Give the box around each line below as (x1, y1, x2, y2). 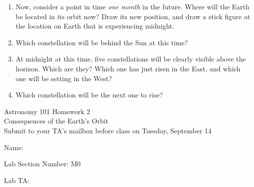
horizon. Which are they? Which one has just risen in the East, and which (15, 63, 241, 73)
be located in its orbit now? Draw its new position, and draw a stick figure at (15, 11, 251, 21)
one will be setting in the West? (15, 73, 112, 83)
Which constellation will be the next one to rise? (15, 90, 163, 100)
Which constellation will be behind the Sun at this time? (15, 37, 188, 47)
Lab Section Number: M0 (4, 158, 81, 169)
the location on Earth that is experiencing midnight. (15, 21, 174, 31)
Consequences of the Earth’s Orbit (4, 116, 109, 126)
